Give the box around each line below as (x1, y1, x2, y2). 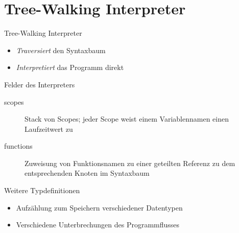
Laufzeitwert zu (25, 123, 73, 134)
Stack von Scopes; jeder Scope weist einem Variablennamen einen (25, 113, 229, 124)
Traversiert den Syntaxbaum (16, 44, 106, 55)
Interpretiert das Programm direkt (16, 62, 124, 73)
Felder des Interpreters (4, 79, 75, 89)
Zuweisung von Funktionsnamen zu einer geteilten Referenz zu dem (25, 157, 235, 168)
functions (4, 141, 33, 151)
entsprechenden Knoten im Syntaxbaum (25, 168, 150, 178)
